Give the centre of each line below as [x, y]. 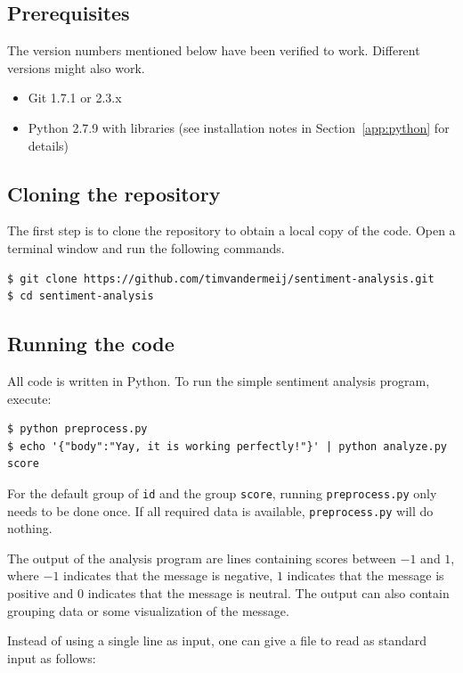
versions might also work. [76, 67]
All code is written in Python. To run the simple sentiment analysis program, [219, 380]
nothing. [30, 528]
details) [48, 145]
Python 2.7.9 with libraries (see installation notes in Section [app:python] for [239, 127]
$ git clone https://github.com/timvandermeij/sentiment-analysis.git [221, 279]
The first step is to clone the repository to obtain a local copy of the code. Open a [231, 230]
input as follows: [52, 657]
